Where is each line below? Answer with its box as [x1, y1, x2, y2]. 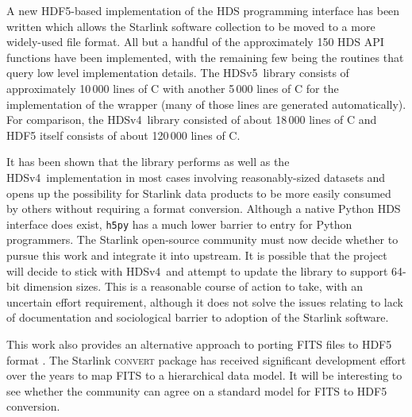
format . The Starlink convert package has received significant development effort [6, 351, 406, 368]
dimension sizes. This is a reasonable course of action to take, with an [23, 278, 363, 295]
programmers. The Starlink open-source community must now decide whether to [6, 231, 399, 248]
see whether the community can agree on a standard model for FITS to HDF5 [6, 382, 387, 399]
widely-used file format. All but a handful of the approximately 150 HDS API [6, 33, 384, 50]
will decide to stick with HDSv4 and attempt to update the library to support [6, 262, 388, 279]
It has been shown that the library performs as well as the [6, 153, 290, 170]
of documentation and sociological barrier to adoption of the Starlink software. [6, 309, 389, 326]
